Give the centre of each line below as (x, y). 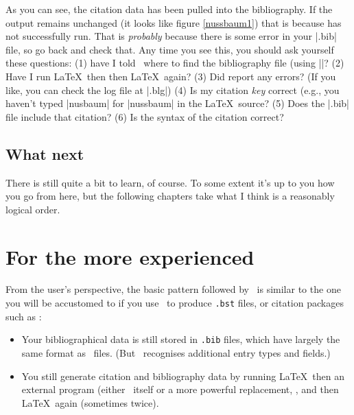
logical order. (33, 209)
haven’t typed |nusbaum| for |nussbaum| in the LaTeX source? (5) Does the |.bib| (177, 103)
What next (45, 153)
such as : (24, 316)
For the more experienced (130, 256)
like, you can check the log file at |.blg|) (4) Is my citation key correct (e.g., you (173, 90)
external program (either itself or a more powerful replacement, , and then (180, 389)
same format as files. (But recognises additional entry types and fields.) (176, 352)
